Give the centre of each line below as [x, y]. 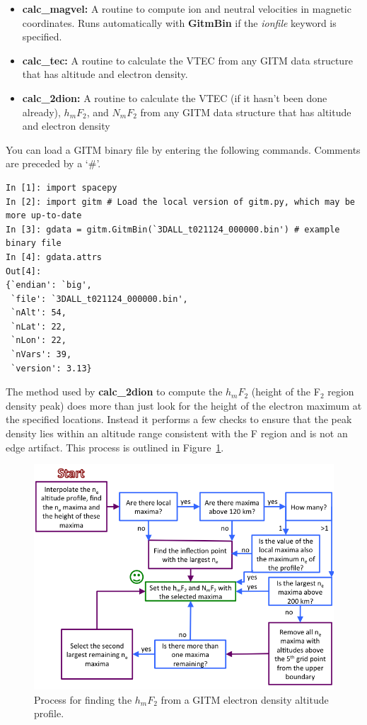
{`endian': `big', [49, 285]
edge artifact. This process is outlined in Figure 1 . [115, 447]
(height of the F [286, 392]
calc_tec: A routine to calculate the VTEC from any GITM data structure [187, 60]
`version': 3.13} [51, 368]
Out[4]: [24, 271]
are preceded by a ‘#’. [53, 163]
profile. [49, 713]
